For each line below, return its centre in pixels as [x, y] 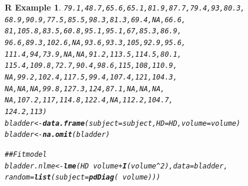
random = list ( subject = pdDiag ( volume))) [83, 178]
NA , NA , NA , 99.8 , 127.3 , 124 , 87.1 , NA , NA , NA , [85, 89]
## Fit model [26, 154]
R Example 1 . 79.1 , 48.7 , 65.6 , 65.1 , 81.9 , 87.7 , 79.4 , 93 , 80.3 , [125, 7]
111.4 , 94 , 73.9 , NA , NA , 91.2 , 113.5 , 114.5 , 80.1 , [93, 54]
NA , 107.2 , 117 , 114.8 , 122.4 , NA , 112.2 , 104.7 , [89, 100]
